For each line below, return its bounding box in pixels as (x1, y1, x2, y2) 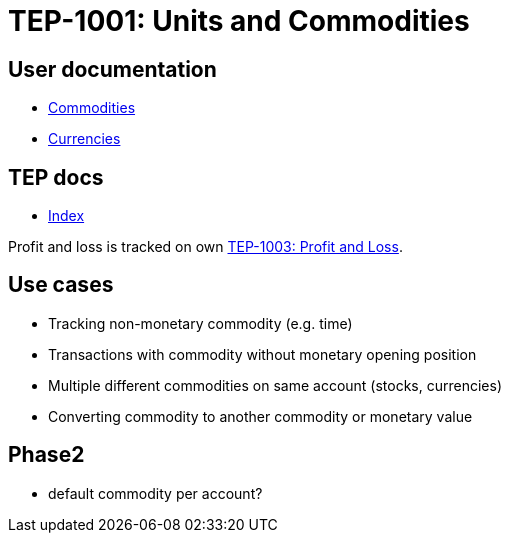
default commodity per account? (48, 484, 263, 502)
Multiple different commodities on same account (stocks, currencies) (48, 376, 503, 394)
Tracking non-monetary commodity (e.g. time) (48, 314, 353, 332)
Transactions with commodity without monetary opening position (48, 345, 477, 363)
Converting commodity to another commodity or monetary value (48, 407, 473, 425)
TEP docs (8, 164, 104, 190)
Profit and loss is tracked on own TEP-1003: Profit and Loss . (8, 238, 403, 256)
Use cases (8, 272, 114, 298)
